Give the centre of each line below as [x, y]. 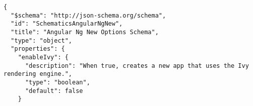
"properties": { [38, 49]
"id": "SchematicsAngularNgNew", [67, 24]
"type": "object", [42, 40]
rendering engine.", [38, 74]
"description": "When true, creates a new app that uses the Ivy [137, 66]
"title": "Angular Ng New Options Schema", [85, 32]
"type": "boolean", [57, 82]
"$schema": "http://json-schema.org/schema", [88, 15]
